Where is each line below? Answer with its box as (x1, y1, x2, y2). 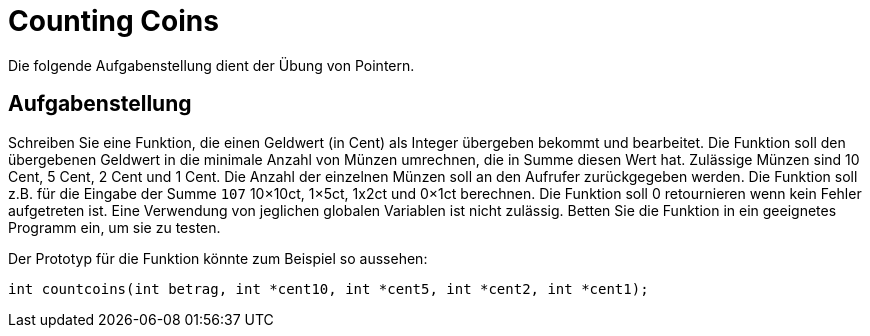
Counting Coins (8, 4, 219, 38)
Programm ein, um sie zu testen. (8, 218, 221, 236)
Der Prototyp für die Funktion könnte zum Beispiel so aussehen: (8, 249, 428, 267)
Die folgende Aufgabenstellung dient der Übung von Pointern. (8, 56, 415, 74)
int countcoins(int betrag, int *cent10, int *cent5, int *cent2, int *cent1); (8, 280, 649, 297)
